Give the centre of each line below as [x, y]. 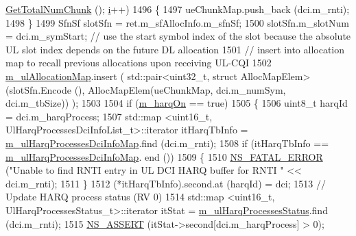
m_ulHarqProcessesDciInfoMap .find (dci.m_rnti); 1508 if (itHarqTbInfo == [167, 143]
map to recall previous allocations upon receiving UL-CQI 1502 [139, 63]
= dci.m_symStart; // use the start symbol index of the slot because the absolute [178, 36]
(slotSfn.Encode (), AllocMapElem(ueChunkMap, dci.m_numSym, [146, 89]
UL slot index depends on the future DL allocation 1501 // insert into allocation [175, 49]
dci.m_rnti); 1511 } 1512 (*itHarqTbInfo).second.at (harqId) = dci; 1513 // [166, 183]
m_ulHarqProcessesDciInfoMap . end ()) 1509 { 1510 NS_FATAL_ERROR [164, 156]
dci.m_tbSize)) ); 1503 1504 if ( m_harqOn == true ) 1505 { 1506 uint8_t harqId [177, 103]
